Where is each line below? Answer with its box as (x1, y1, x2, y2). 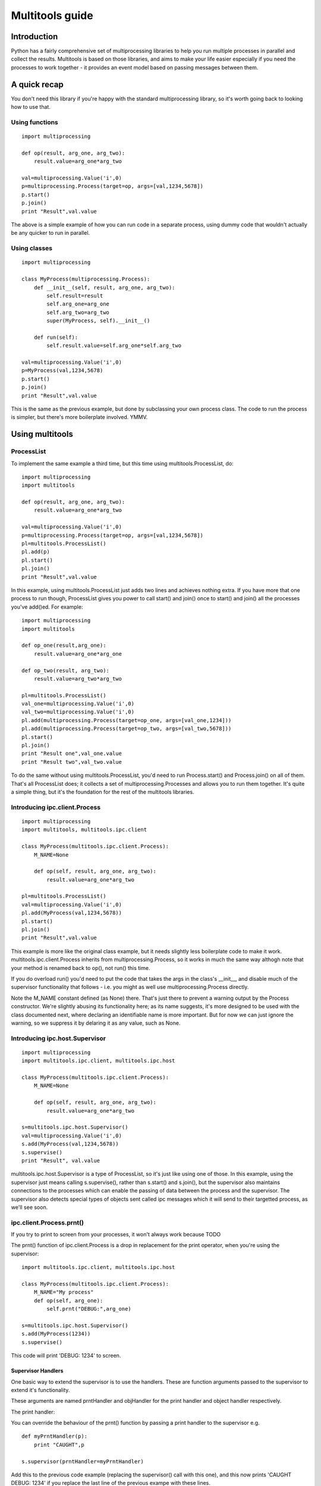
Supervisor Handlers (11, 1367, 64, 1374)
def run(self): (33, 333, 78, 341)
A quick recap (11, 79, 64, 89)
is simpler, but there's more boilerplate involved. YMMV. (11, 414, 148, 421)
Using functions (11, 118, 59, 126)
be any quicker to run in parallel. (11, 229, 90, 237)
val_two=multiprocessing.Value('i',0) (21, 709, 135, 716)
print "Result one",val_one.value (21, 750, 122, 757)
